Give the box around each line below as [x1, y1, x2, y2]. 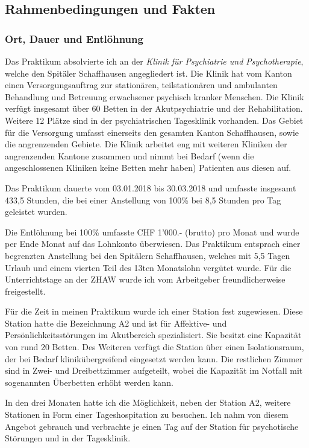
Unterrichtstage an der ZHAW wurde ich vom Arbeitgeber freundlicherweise [5, 273, 286, 286]
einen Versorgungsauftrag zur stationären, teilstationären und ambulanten [5, 78, 278, 91]
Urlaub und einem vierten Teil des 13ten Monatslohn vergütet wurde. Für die [5, 261, 292, 274]
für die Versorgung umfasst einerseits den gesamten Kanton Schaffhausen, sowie [5, 126, 299, 138]
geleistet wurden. [5, 205, 67, 218]
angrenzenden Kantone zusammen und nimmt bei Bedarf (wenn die [5, 149, 254, 162]
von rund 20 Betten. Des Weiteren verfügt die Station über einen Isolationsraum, [5, 341, 304, 353]
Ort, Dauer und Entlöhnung [5, 31, 143, 46]
